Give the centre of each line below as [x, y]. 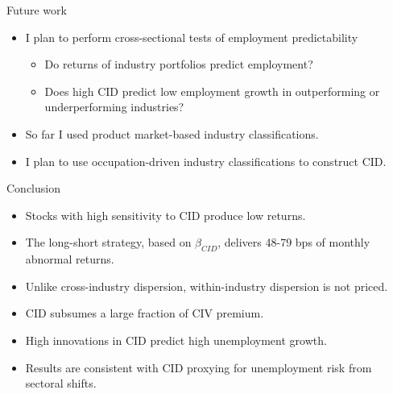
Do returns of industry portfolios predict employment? [179, 64]
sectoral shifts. [61, 383]
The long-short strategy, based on [108, 242]
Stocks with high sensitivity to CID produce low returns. [165, 215]
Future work [37, 10]
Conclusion [33, 188]
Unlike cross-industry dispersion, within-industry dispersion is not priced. [207, 286]
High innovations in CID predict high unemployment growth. [176, 340]
